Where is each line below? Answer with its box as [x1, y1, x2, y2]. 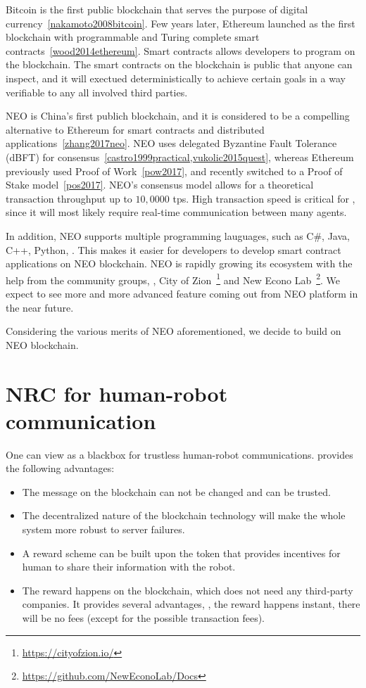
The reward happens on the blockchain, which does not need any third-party [22, 582, 353, 597]
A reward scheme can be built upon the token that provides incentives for [22, 545, 341, 560]
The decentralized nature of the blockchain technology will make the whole [22, 508, 346, 523]
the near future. [6, 300, 74, 314]
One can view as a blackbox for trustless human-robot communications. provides [6, 447, 353, 461]
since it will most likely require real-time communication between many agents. [6, 205, 347, 219]
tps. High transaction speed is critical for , [172, 191, 355, 205]
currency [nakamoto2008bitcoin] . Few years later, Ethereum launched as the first [6, 15, 355, 30]
